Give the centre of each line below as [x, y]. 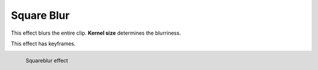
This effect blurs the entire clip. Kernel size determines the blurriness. [96, 33]
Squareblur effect [47, 61]
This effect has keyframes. [43, 44]
